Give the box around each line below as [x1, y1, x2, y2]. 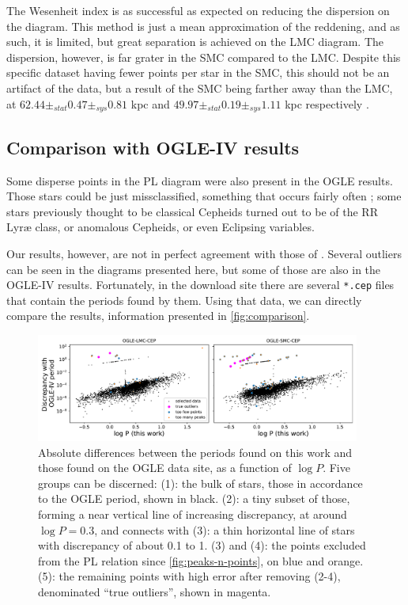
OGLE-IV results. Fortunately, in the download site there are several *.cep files [6, 276, 395, 293]
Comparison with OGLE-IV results [6, 135, 300, 159]
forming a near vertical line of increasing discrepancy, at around [38, 506, 347, 523]
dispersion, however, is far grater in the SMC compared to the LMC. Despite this [6, 48, 401, 65]
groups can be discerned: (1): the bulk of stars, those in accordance [38, 474, 363, 491]
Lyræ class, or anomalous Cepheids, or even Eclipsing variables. [6, 219, 315, 235]
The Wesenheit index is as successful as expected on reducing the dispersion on [6, 2, 390, 18]
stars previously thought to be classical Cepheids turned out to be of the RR [6, 203, 378, 219]
